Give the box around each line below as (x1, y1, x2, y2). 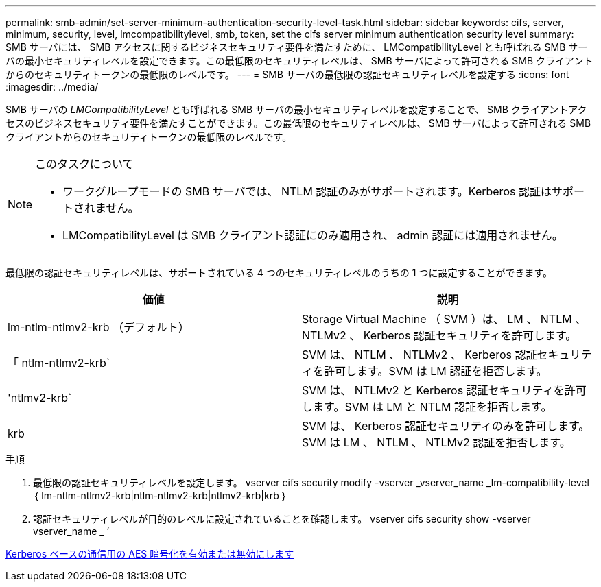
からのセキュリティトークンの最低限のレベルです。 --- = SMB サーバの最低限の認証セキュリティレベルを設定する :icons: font (5, 69, 569, 80)
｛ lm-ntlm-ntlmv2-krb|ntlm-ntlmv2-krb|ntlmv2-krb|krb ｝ (33, 490, 288, 501)
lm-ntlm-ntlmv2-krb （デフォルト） (8, 320, 189, 334)
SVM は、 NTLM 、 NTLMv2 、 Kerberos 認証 (302, 348, 537, 361)
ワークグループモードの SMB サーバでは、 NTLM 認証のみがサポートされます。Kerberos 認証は (62, 184, 552, 198)
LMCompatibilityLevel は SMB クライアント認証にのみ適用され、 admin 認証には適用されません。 (62, 228, 563, 242)
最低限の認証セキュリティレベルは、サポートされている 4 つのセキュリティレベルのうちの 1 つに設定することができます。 (5, 267, 552, 278)
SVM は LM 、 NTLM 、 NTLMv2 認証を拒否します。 (302, 435, 571, 449)
